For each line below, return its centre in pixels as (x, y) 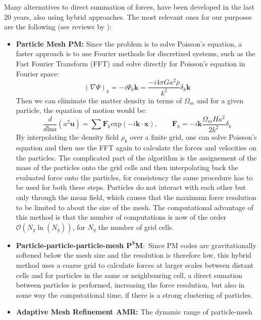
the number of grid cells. (136, 227)
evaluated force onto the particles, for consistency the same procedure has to (134, 177)
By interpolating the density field (67, 137)
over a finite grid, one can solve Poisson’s (193, 137)
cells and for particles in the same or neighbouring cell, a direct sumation (129, 275)
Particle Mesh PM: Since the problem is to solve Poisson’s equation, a (129, 43)
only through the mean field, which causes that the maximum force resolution (136, 197)
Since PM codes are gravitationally (202, 245)
